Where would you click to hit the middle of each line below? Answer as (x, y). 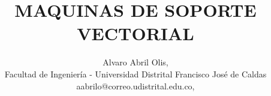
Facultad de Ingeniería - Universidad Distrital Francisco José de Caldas (135, 73)
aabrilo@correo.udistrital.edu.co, (135, 85)
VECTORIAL (135, 33)
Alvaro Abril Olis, (135, 62)
